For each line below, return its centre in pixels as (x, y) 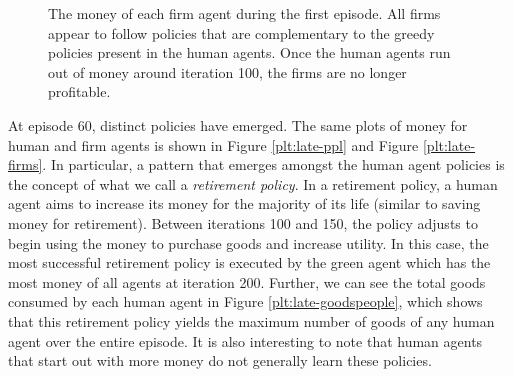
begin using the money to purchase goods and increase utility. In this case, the (248, 242)
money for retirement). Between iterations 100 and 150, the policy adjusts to (243, 222)
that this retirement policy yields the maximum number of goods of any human (251, 320)
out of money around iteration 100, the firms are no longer (227, 71)
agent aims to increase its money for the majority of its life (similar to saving (244, 203)
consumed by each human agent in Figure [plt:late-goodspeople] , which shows (245, 301)
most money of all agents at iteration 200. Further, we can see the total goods (247, 281)
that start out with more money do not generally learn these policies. (220, 360)
